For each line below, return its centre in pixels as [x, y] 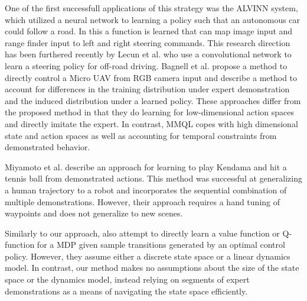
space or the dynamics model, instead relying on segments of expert [127, 279]
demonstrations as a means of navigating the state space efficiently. [126, 291]
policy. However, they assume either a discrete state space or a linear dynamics [148, 256]
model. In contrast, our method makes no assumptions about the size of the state [152, 268]
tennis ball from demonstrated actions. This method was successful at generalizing [153, 178]
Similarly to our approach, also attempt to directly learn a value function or [142, 233]
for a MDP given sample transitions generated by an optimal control [161, 245]
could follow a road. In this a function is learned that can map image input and [149, 31]
